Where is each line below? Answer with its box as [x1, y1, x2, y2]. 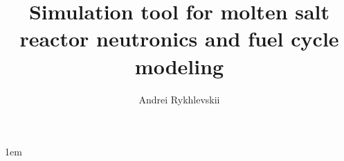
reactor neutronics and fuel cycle [19, 24, 339, 53]
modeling [134, 51, 224, 80]
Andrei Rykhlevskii [138, 92, 220, 106]
